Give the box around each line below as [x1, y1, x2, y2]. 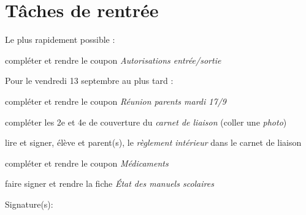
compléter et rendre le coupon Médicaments [5, 156, 169, 169]
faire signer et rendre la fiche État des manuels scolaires [5, 177, 214, 190]
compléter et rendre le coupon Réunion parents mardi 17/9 [5, 94, 226, 107]
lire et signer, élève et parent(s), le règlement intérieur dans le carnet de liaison [5, 136, 302, 149]
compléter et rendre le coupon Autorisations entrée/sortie [5, 53, 221, 66]
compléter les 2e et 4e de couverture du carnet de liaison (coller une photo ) [5, 115, 287, 128]
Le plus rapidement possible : [5, 33, 115, 46]
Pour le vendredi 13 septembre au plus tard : [5, 74, 174, 87]
